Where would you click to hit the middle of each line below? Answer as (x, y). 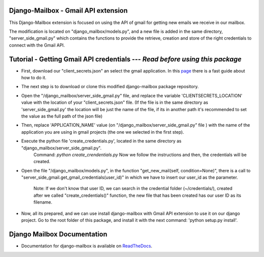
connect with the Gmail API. (37, 45)
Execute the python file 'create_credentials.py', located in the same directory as (101, 141)
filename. (43, 202)
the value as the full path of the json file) (62, 116)
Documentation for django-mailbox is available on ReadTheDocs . (87, 246)
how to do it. (34, 77)
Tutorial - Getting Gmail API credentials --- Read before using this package (125, 59)
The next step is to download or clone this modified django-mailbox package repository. (110, 87)
